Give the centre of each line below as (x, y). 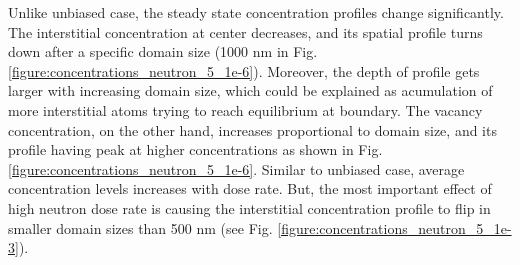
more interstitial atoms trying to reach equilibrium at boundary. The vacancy (245, 109)
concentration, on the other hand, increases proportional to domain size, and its (252, 129)
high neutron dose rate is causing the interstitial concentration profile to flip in (249, 207)
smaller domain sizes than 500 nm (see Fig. (140, 227)
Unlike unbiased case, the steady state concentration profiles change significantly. (256, 12)
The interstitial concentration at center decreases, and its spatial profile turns (245, 31)
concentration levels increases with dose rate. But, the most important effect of (250, 188)
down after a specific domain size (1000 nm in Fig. (163, 51)
